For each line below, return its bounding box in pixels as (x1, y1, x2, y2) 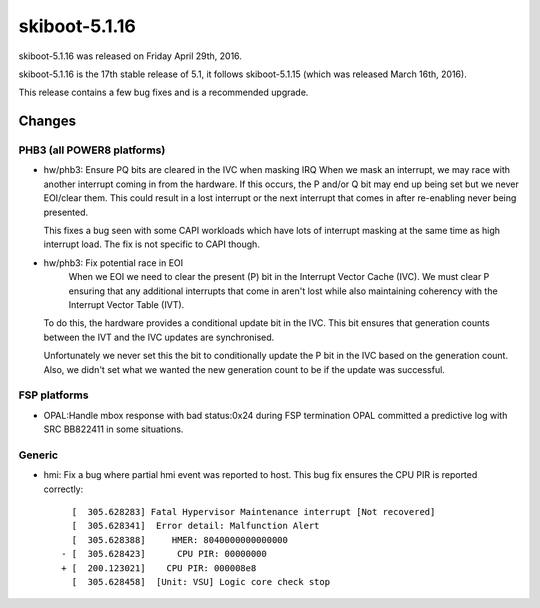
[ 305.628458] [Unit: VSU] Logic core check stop (71, 576, 330, 587)
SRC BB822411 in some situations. (43, 423, 184, 435)
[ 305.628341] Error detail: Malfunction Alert (71, 520, 320, 532)
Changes (18, 113, 77, 130)
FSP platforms (18, 388, 89, 402)
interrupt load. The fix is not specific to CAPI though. (43, 238, 260, 250)
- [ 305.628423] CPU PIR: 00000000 (61, 548, 267, 560)
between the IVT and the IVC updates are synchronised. (43, 331, 275, 343)
